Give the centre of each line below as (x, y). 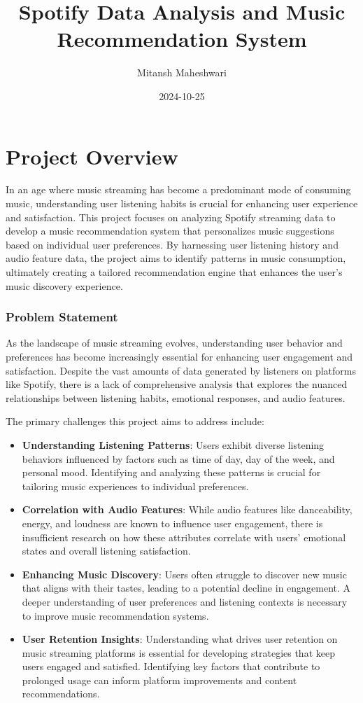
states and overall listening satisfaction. (106, 551)
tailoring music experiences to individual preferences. (135, 486)
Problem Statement (62, 317)
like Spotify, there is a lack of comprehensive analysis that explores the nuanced (177, 384)
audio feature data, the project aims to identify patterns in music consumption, (176, 258)
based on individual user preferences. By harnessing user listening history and (172, 244)
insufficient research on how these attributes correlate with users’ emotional (184, 537)
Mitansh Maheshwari (182, 72)
